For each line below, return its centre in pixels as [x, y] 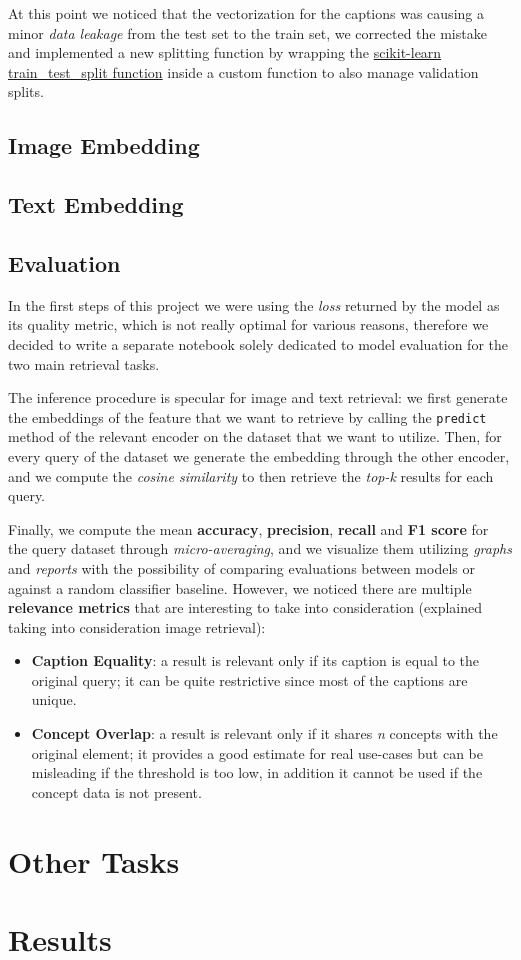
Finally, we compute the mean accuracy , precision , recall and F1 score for [248, 528]
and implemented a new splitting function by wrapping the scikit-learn [225, 52]
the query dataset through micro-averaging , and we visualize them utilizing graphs [260, 548]
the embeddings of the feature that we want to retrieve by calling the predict [247, 416]
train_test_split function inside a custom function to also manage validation [243, 71]
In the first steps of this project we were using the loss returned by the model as [254, 304]
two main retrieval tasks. [84, 363]
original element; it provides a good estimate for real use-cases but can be [257, 752]
